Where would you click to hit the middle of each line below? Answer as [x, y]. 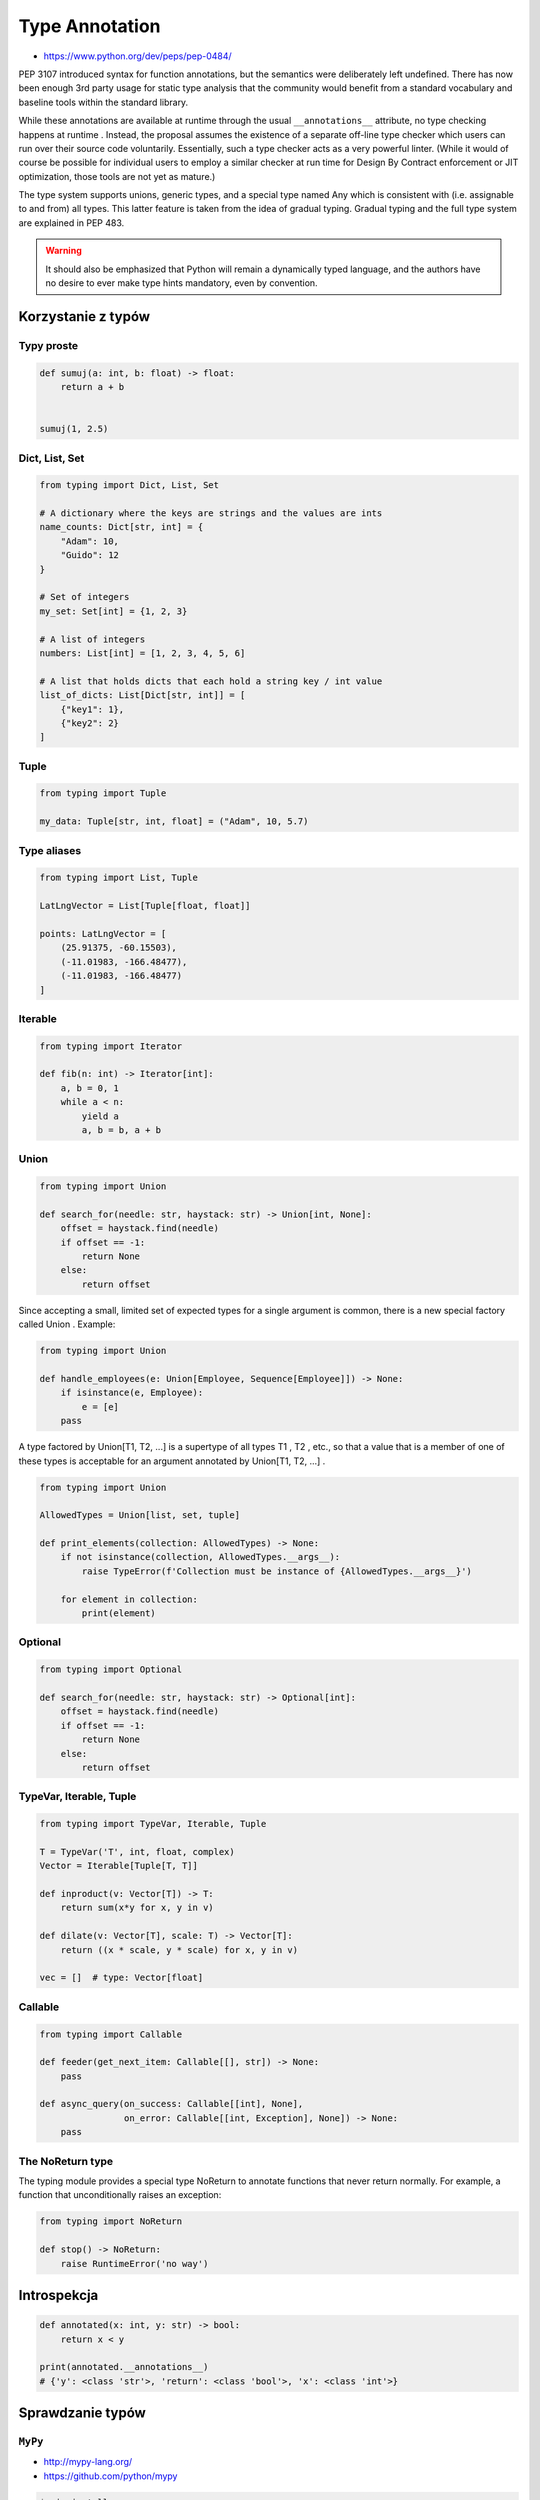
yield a [100, 1116]
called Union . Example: [67, 1324]
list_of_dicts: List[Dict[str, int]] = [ [142, 695]
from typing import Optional [111, 1669]
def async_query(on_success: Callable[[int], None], [171, 2104]
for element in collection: [129, 1599]
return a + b [92, 386]
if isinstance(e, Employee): [132, 1393]
